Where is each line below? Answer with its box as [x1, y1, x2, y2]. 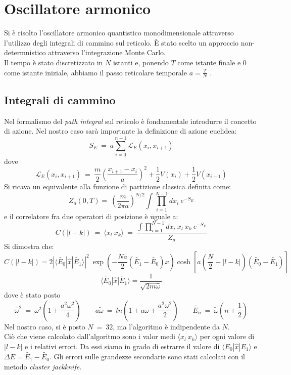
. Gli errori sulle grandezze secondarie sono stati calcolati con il [49, 351, 245, 362]
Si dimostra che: [4, 241, 54, 252]
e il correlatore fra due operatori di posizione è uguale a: [4, 211, 178, 221]
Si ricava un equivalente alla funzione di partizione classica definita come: [4, 181, 231, 191]
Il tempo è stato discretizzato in [4, 57, 103, 67]
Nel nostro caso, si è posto [4, 321, 85, 331]
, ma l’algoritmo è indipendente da [113, 321, 220, 331]
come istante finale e [177, 57, 241, 67]
